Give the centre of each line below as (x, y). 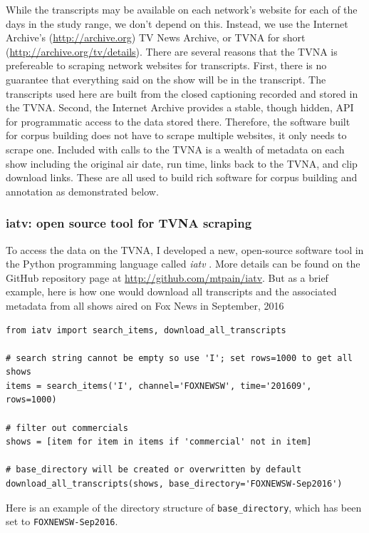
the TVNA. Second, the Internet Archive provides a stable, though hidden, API (180, 107)
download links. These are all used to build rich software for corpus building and (182, 177)
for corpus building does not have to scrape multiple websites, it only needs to (176, 135)
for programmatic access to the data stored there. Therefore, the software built (178, 121)
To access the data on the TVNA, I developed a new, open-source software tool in (185, 249)
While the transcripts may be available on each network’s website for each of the (182, 9)
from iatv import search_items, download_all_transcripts (146, 330)
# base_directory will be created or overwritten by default (154, 470)
